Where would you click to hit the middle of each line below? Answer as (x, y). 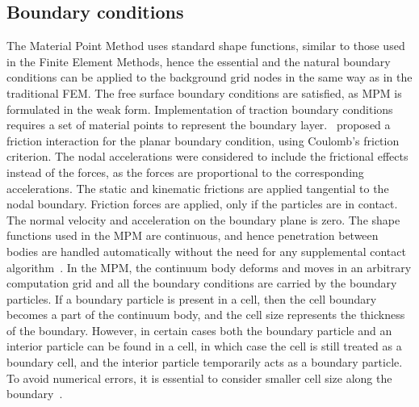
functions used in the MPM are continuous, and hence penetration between (193, 235)
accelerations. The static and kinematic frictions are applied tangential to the (198, 188)
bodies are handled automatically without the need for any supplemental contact (206, 251)
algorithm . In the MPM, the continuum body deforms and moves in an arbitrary (209, 267)
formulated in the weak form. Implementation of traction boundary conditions (200, 109)
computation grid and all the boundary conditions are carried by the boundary (202, 283)
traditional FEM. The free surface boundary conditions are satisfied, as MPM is (204, 92)
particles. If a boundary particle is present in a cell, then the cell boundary (192, 298)
